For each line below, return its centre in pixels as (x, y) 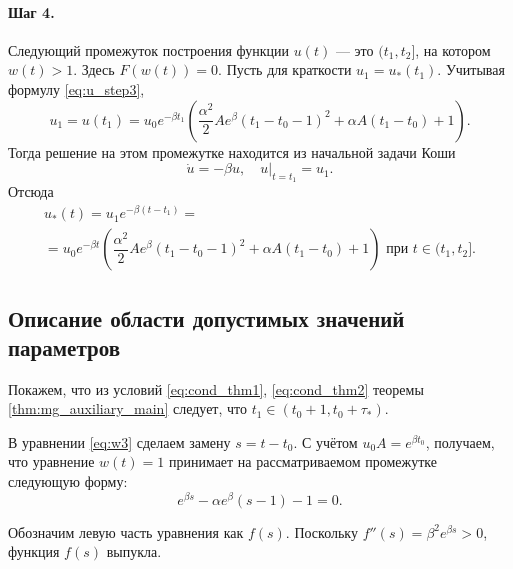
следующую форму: (68, 481)
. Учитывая (471, 69)
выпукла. (134, 551)
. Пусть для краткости (285, 69)
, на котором (453, 49)
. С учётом (325, 441)
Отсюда (31, 191)
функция (34, 551)
